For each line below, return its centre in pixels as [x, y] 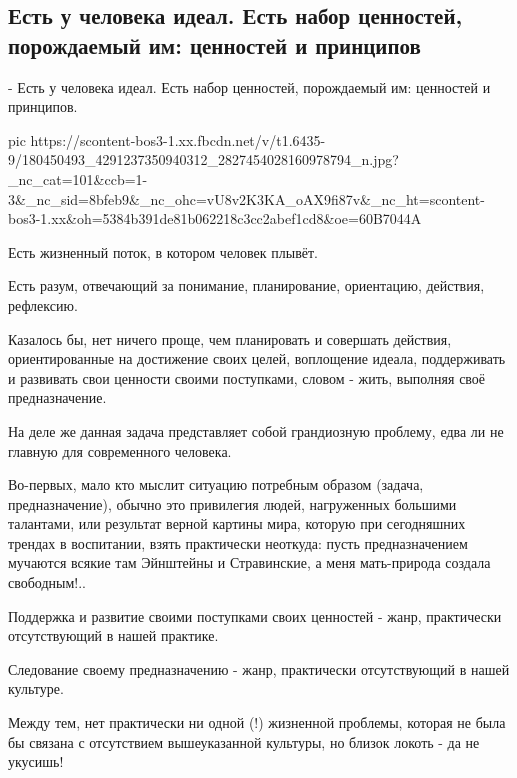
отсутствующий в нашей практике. [113, 635]
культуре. [36, 688]
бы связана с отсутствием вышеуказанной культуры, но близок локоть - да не [244, 741]
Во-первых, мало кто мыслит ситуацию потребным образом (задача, [216, 484]
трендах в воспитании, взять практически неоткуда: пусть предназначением [238, 542]
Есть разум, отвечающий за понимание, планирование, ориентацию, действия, [246, 285]
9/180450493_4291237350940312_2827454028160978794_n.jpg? [203, 159]
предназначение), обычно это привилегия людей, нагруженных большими [232, 503]
